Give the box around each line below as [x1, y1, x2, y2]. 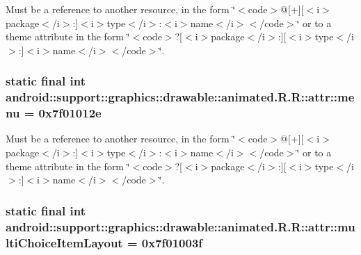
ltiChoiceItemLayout [6, 233, 123, 251]
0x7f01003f [141, 233, 203, 251]
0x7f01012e [38, 104, 102, 122]
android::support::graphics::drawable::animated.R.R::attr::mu [6, 217, 355, 235]
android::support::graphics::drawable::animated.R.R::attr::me [6, 88, 355, 106]
